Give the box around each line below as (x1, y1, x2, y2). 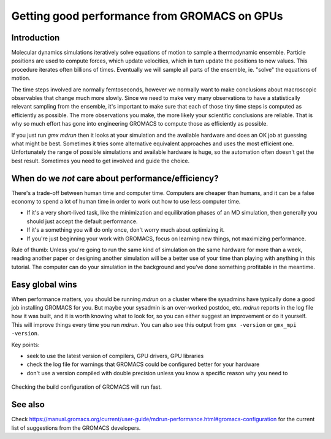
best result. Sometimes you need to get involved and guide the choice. (11, 157, 190, 164)
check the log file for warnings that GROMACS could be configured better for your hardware (26, 361, 260, 368)
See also (11, 399, 45, 410)
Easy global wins (11, 279, 77, 289)
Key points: (11, 341, 40, 348)
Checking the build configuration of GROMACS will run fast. (11, 383, 162, 391)
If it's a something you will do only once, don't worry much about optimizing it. (26, 226, 225, 234)
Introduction (11, 32, 60, 43)
